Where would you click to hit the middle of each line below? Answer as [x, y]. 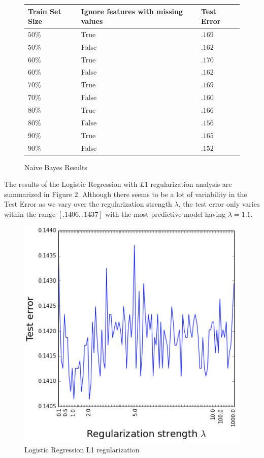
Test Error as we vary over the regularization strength [88, 204]
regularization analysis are [191, 184]
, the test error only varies [219, 204]
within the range [30, 214]
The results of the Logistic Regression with [71, 184]
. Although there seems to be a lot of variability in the [162, 194]
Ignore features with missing [132, 11]
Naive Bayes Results [56, 167]
